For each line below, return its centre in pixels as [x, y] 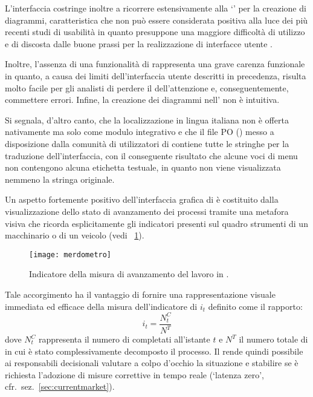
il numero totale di [273, 339]
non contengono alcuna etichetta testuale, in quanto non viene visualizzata [143, 167]
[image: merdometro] [70, 254]
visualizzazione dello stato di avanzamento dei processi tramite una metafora [147, 211]
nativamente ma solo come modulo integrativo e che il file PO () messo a [140, 132]
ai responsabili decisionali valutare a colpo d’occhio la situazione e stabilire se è [152, 363]
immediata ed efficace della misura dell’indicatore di [101, 306]
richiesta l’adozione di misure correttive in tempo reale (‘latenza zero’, [134, 374]
